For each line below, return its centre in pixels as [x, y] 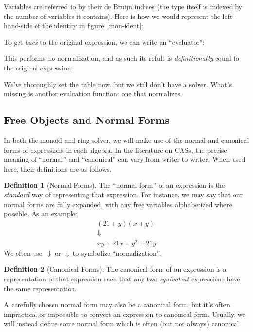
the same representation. [40, 288]
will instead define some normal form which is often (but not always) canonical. [123, 323]
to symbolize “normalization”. [117, 253]
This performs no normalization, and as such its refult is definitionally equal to [122, 58]
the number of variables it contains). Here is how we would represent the [112, 16]
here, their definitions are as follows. [58, 168]
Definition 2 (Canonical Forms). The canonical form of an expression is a [115, 269]
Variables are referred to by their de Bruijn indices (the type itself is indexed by [123, 6]
